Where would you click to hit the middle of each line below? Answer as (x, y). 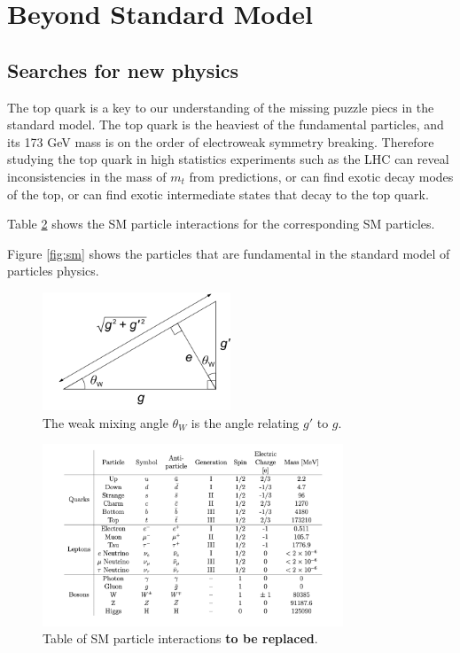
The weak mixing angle (105, 422)
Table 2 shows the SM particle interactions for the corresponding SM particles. (221, 224)
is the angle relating (245, 422)
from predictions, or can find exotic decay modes (321, 176)
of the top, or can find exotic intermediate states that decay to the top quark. (218, 194)
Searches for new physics (123, 70)
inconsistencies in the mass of (87, 176)
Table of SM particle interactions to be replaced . (180, 638)
